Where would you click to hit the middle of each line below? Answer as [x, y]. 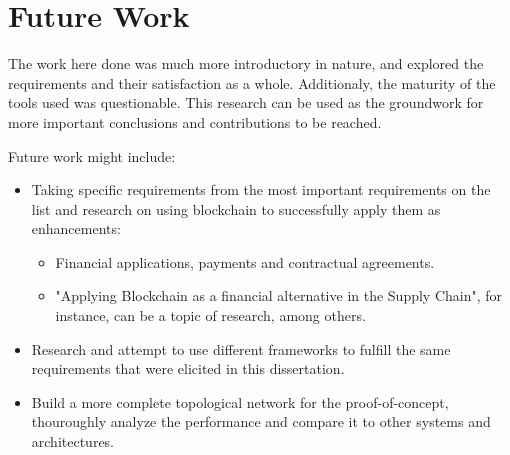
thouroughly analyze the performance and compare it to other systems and [261, 421]
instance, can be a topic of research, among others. [210, 315]
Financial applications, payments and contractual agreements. [245, 261]
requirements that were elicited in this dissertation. [188, 368]
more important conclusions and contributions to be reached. [195, 121]
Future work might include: [92, 155]
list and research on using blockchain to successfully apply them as [236, 208]
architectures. [73, 441]
